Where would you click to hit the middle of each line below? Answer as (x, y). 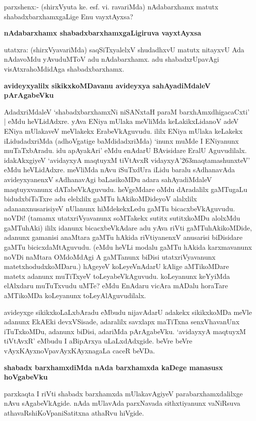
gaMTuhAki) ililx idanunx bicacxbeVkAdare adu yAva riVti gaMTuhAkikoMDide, (128, 227)
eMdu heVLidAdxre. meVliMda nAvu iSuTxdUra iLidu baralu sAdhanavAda (119, 170)
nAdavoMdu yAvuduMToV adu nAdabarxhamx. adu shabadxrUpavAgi (112, 59)
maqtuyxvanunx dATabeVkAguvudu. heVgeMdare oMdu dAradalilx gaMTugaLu (126, 189)
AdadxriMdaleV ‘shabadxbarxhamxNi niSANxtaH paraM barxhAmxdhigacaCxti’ (127, 111)
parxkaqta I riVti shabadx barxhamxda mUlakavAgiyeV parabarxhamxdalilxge (123, 393)
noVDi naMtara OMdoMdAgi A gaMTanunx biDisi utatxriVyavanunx (110, 256)
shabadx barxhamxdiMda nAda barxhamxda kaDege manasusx (113, 367)
